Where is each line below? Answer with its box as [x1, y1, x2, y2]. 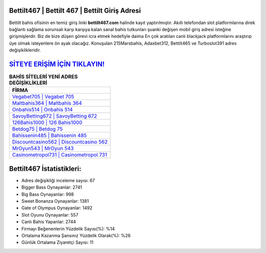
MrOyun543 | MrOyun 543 [12, 145, 74, 152]
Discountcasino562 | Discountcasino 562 [12, 138, 108, 145]
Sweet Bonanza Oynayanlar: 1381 [21, 198, 89, 204]
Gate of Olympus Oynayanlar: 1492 [21, 205, 93, 211]
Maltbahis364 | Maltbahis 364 [12, 100, 82, 107]
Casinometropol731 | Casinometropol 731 [12, 152, 107, 158]
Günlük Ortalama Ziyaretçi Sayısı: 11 [21, 239, 94, 246]
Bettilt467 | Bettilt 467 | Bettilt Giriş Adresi [9, 6, 141, 15]
